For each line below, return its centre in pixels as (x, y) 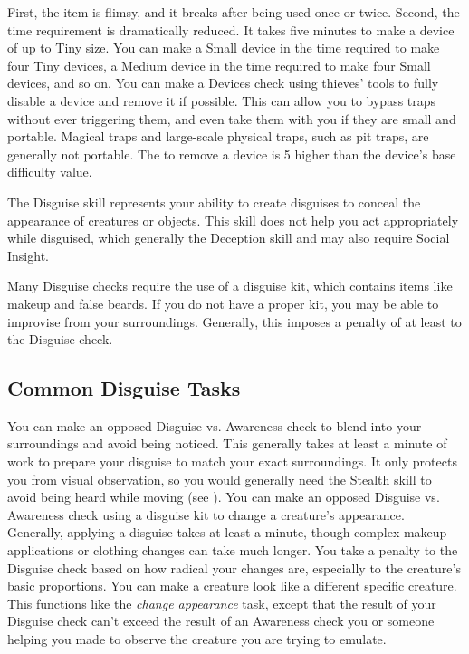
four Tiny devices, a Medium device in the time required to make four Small (219, 65)
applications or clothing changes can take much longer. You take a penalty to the (233, 550)
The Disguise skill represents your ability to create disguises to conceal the (214, 202)
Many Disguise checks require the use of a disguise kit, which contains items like (230, 286)
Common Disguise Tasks (124, 388)
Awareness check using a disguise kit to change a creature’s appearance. (206, 514)
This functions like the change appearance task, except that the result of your (222, 603)
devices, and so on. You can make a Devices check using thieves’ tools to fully (223, 83)
